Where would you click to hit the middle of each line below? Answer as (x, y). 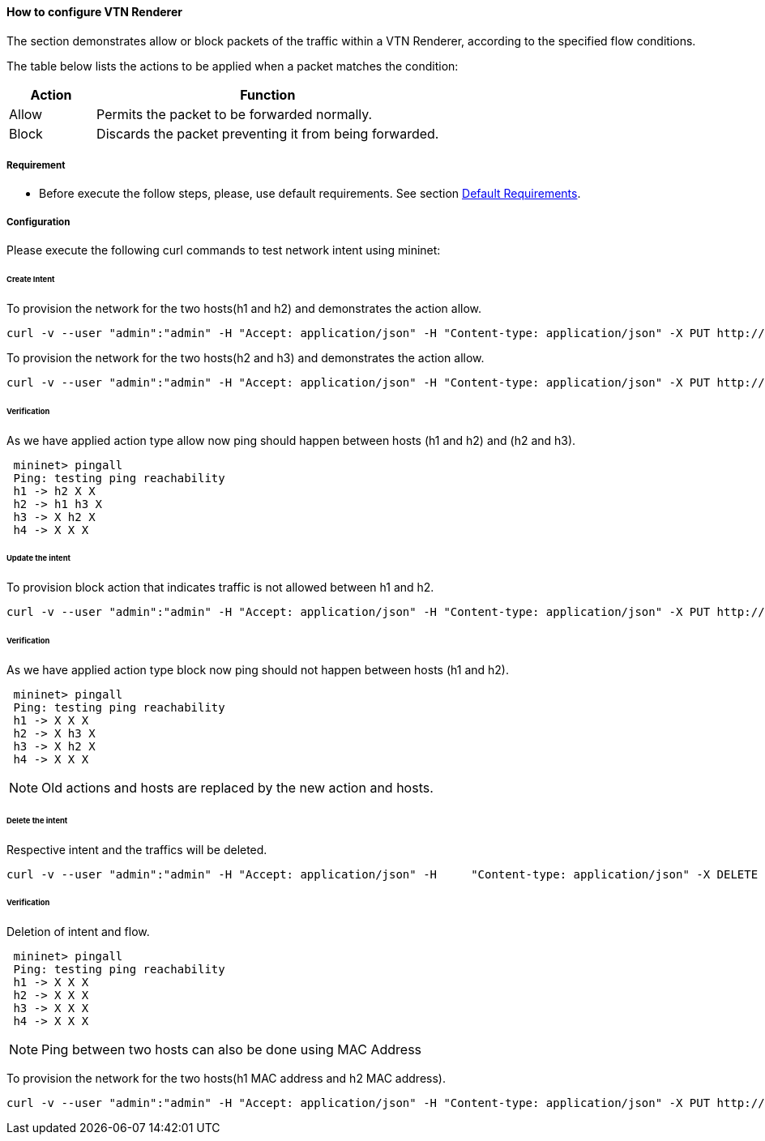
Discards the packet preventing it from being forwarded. (268, 133)
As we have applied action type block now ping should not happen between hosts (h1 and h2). (258, 669)
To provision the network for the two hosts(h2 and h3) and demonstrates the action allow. (246, 357)
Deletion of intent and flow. (78, 932)
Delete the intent (37, 820)
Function (268, 94)
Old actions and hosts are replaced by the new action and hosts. (237, 787)
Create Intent (31, 280)
